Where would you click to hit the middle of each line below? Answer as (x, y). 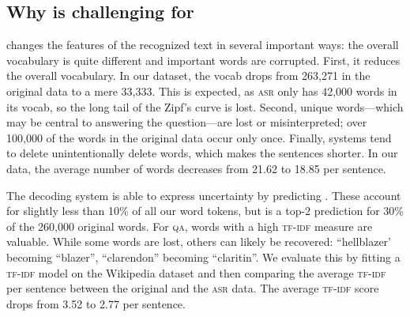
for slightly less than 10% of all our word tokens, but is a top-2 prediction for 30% (205, 211)
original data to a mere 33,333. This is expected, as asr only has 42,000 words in (202, 91)
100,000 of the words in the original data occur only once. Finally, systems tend (199, 137)
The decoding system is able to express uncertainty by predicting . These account (204, 195)
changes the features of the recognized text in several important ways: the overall (203, 45)
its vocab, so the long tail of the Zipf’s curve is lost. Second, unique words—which (205, 106)
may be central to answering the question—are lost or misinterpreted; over (187, 122)
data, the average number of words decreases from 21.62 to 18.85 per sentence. (196, 168)
